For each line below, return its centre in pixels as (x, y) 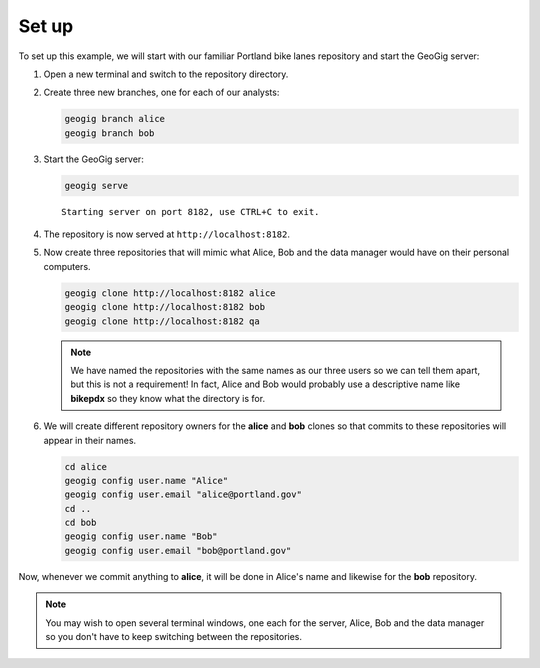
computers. (67, 266)
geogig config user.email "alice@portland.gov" (183, 494)
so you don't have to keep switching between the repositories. (174, 637)
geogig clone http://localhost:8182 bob (164, 307)
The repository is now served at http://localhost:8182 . (166, 234)
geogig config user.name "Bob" (141, 536)
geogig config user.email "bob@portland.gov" (178, 550)
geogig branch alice (114, 119)
